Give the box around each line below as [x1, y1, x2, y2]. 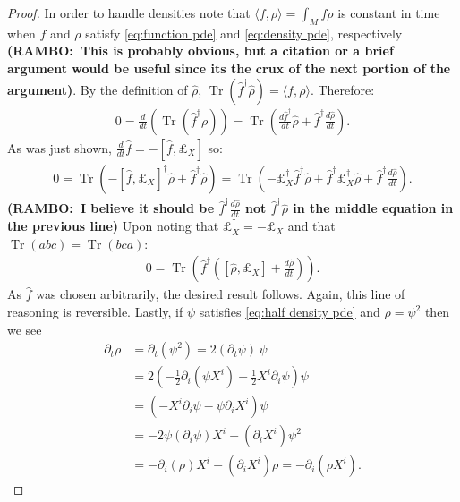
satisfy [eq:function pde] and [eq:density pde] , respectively [85, 23, 403, 42]
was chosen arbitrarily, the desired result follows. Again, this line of [36, 285, 405, 303]
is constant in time [337, 4, 440, 21]
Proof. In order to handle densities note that [7, 4, 251, 21]
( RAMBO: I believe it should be [7, 199, 215, 217]
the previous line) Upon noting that [7, 217, 219, 235]
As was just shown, [7, 138, 112, 157]
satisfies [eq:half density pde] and [199, 302, 380, 320]
